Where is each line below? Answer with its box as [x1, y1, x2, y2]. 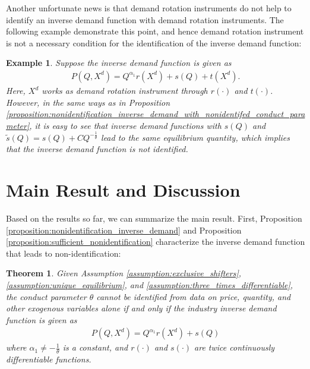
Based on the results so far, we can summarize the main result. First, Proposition [6, 212, 302, 225]
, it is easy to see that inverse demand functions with [29, 119, 222, 131]
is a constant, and [62, 341, 128, 354]
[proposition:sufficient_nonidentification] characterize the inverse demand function [6, 235, 305, 248]
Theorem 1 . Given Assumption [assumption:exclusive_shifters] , [6, 267, 242, 279]
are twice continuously [194, 341, 275, 354]
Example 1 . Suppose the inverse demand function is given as [6, 56, 232, 69]
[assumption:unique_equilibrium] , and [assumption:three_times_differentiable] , [6, 279, 293, 291]
